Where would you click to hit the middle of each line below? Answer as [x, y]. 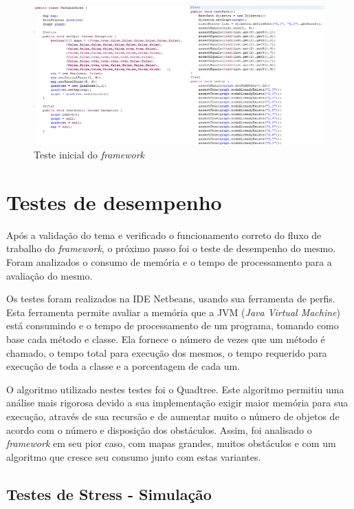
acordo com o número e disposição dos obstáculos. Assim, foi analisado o [159, 429]
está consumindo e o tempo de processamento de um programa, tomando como [173, 325]
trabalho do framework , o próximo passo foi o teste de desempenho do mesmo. [171, 248]
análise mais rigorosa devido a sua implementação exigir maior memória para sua [177, 403]
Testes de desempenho [114, 201]
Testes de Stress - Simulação [109, 494]
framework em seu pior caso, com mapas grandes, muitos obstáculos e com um [171, 443]
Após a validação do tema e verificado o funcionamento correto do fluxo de [164, 235]
